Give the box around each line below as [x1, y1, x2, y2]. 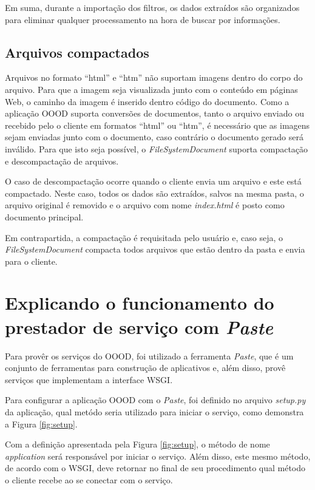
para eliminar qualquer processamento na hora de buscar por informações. [5, 13, 280, 26]
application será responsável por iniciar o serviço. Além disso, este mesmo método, [5, 449, 311, 462]
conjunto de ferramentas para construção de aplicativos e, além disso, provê [5, 361, 286, 374]
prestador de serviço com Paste [5, 314, 273, 339]
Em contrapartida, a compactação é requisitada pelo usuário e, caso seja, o [5, 231, 283, 243]
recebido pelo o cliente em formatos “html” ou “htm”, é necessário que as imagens [5, 118, 310, 131]
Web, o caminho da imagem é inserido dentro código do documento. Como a [5, 95, 290, 107]
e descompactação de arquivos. [5, 154, 119, 167]
